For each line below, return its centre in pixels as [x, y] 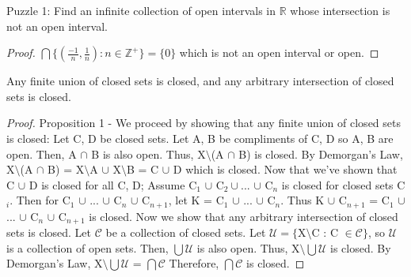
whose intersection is [340, 10]
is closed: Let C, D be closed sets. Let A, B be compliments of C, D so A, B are [200, 138]
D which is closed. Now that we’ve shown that [285, 169]
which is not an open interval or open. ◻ [279, 52]
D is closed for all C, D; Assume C [113, 184]
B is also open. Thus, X [148, 153]
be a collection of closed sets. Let [186, 232]
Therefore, [194, 263]
